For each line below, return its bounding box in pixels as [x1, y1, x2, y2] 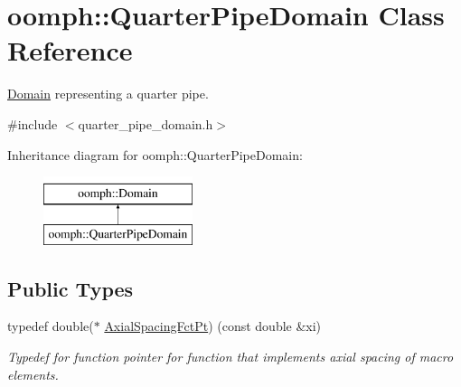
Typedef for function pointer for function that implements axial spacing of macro [7, 347, 454, 366]
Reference [7, 32, 133, 69]
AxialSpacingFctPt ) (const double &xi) [104, 316, 322, 335]
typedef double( [7, 316, 94, 335]
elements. [7, 364, 59, 383]
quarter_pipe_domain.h [78, 114, 213, 133]
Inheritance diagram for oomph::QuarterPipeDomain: [7, 145, 303, 164]
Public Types [7, 274, 134, 302]
